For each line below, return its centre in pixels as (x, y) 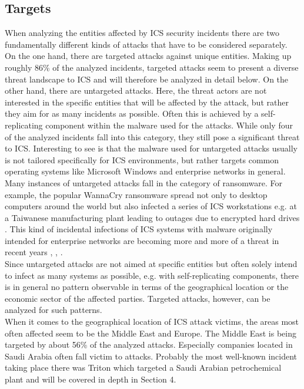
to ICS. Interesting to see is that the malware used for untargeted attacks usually (151, 148)
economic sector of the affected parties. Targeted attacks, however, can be (138, 298)
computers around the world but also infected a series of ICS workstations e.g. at (151, 206)
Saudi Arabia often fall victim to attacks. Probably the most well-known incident (151, 356)
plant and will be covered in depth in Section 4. (91, 379)
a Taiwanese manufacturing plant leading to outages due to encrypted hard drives (152, 217)
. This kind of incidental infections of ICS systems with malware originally (139, 229)
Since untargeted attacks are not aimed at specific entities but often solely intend (151, 264)
